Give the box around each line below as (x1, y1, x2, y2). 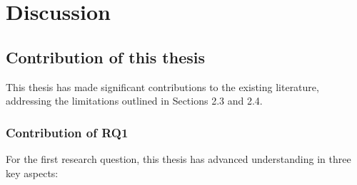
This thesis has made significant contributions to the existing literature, (6, 79, 319, 94)
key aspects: (6, 165, 59, 180)
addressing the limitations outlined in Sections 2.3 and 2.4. (6, 93, 263, 108)
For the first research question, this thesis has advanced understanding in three (6, 151, 351, 166)
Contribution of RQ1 (6, 123, 129, 141)
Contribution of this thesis (6, 46, 205, 68)
